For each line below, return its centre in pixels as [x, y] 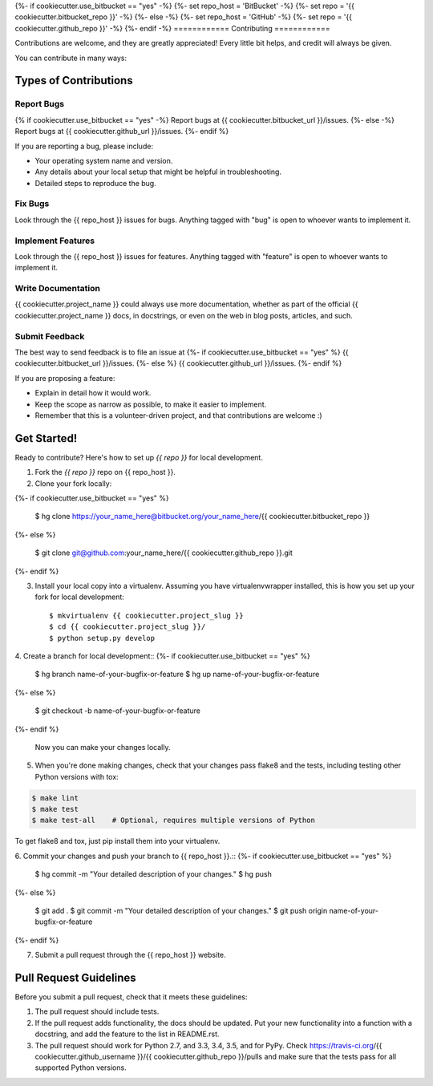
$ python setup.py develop [102, 638]
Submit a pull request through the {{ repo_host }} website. [130, 955]
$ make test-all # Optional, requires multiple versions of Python [174, 821]
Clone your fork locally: [73, 483]
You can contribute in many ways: [71, 58]
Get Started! [46, 438]
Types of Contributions [74, 81]
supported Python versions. [81, 1068]
